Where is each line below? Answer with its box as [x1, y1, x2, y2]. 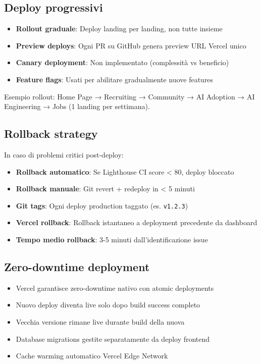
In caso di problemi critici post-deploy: [4, 149, 124, 160]
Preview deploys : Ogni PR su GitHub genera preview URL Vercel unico [16, 40, 246, 50]
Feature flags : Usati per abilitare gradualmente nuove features [16, 74, 214, 84]
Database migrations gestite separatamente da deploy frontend [16, 333, 210, 344]
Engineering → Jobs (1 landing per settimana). [4, 101, 150, 112]
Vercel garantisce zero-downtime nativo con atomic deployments [16, 282, 214, 293]
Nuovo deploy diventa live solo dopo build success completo [16, 299, 200, 310]
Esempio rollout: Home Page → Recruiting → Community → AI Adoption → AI [4, 91, 255, 101]
